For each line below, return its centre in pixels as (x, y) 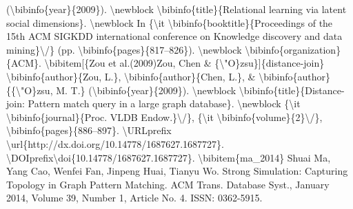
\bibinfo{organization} (293, 49)
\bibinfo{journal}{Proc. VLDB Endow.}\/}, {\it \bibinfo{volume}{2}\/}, (164, 117)
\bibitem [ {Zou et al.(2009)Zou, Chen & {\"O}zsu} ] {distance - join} (184, 63)
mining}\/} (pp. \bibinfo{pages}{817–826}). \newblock (124, 49)
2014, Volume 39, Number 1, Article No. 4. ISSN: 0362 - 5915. (134, 198)
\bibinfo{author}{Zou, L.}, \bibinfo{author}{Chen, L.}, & (131, 76)
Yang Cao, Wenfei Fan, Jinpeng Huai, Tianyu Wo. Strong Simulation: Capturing (177, 171)
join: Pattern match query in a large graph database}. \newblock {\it (153, 103)
